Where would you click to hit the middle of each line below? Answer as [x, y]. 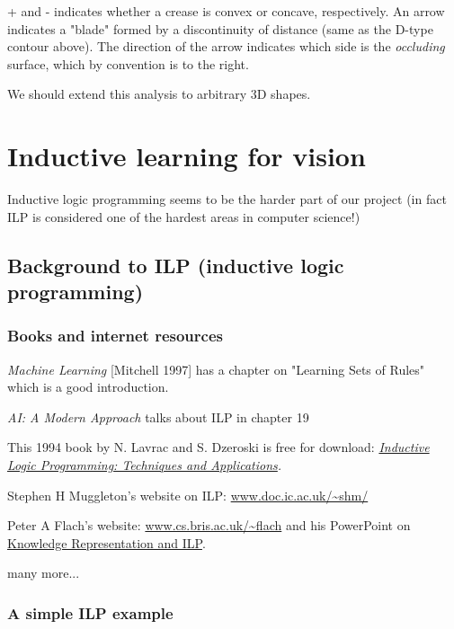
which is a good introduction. [88, 387]
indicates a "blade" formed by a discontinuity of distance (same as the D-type [220, 28]
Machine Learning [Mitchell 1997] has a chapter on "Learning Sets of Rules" [216, 369]
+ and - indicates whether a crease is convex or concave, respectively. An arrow [226, 11]
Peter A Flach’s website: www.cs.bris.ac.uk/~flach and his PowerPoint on [209, 525]
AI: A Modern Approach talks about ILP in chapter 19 [158, 416]
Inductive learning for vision [187, 156]
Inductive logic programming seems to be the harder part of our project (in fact [227, 199]
